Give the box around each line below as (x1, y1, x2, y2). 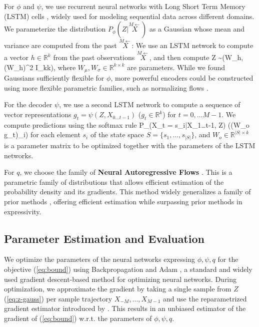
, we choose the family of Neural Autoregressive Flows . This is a (19, 167, 232, 177)
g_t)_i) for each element (4, 129, 80, 140)
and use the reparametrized (163, 293, 247, 303)
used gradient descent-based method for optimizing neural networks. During (4, 273, 237, 284)
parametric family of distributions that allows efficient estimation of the (4, 176, 224, 187)
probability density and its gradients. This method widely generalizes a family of (4, 186, 251, 197)
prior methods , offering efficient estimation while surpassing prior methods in (4, 196, 242, 206)
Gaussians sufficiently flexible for (4, 73, 104, 83)
